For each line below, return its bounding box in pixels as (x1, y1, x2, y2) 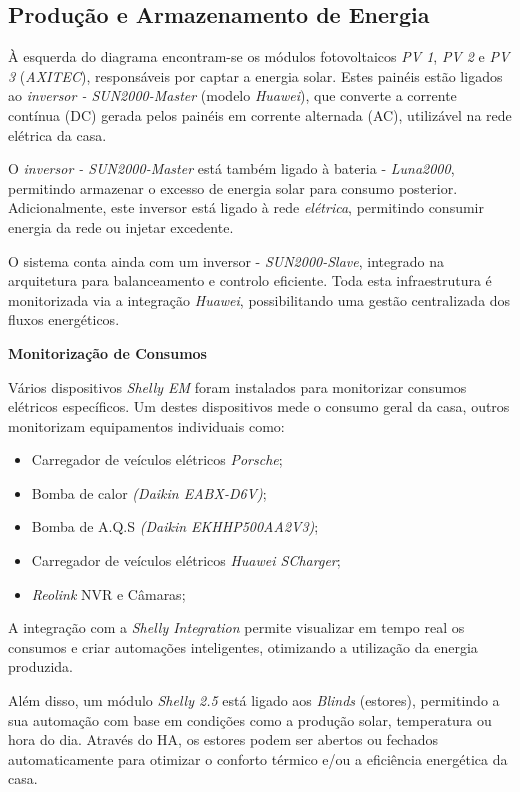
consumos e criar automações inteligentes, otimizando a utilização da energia (8, 636, 478, 657)
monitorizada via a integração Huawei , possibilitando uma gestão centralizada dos (8, 289, 511, 310)
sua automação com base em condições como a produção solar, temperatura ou (8, 709, 492, 730)
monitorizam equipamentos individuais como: (8, 415, 285, 436)
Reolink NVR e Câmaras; (31, 583, 186, 604)
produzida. (8, 656, 74, 677)
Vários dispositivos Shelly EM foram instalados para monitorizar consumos (8, 376, 467, 397)
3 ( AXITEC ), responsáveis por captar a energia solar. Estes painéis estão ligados (8, 65, 503, 86)
